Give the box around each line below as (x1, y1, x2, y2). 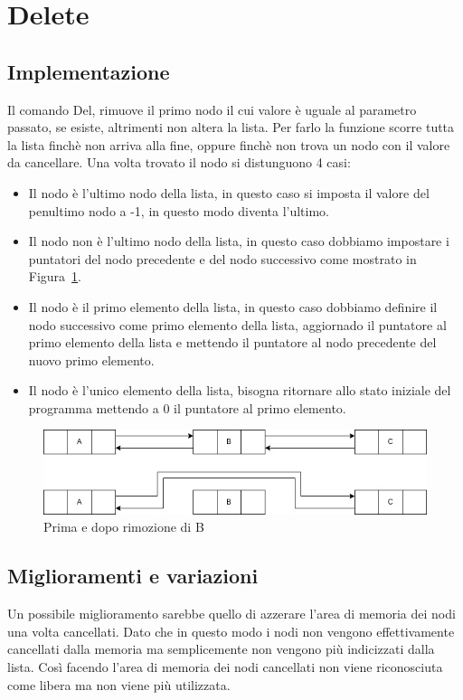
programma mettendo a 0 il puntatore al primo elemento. (28, 398, 346, 417)
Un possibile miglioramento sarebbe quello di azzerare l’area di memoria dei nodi (7, 604, 456, 623)
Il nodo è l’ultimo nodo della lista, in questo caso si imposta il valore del (28, 183, 430, 202)
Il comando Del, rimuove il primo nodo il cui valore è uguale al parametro (7, 99, 417, 118)
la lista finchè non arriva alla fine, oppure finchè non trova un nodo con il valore (7, 135, 450, 154)
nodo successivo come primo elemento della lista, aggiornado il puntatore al (28, 315, 447, 334)
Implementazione (7, 57, 170, 85)
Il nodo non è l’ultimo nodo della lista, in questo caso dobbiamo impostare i (28, 232, 449, 251)
